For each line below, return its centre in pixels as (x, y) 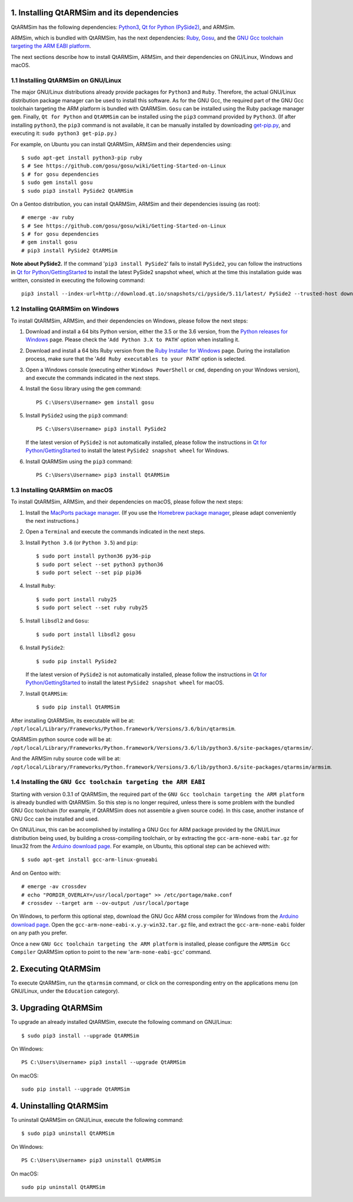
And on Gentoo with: (36, 873)
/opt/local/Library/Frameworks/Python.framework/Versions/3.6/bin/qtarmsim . (123, 729)
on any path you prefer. (39, 933)
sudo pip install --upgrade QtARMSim (76, 1089)
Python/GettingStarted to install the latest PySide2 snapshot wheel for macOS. (125, 683)
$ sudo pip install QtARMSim (78, 707)
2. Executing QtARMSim (56, 969)
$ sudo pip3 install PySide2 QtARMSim (77, 191)
